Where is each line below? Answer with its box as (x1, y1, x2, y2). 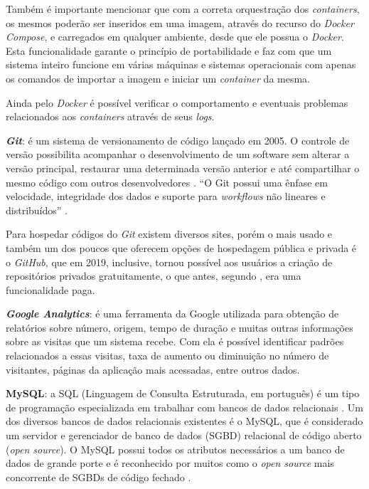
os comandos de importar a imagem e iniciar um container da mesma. (6, 70, 310, 85)
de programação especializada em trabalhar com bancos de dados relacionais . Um (6, 399, 363, 414)
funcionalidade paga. (6, 282, 95, 297)
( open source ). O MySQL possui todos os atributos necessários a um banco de (6, 441, 345, 456)
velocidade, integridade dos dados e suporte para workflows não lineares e (6, 189, 326, 204)
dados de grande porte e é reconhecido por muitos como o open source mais (6, 456, 334, 470)
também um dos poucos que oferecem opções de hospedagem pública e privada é (6, 240, 357, 255)
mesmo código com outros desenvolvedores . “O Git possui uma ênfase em (6, 174, 328, 189)
